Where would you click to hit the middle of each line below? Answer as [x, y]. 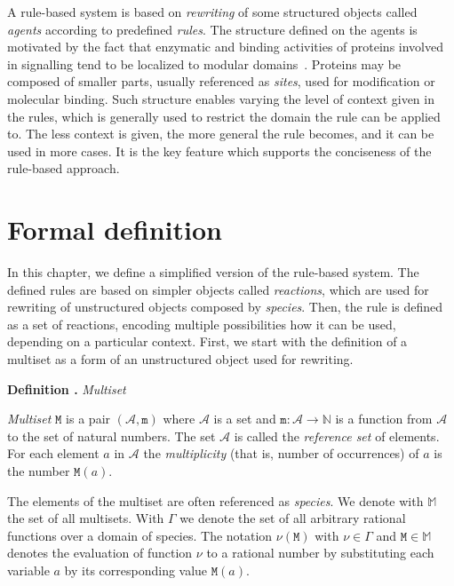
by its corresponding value [136, 570]
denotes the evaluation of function [100, 553]
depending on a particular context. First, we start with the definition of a [207, 341]
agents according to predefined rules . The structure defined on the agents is [212, 29]
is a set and [245, 419]
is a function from [384, 419]
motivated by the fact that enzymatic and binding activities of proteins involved [225, 47]
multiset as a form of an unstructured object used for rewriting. [180, 359]
